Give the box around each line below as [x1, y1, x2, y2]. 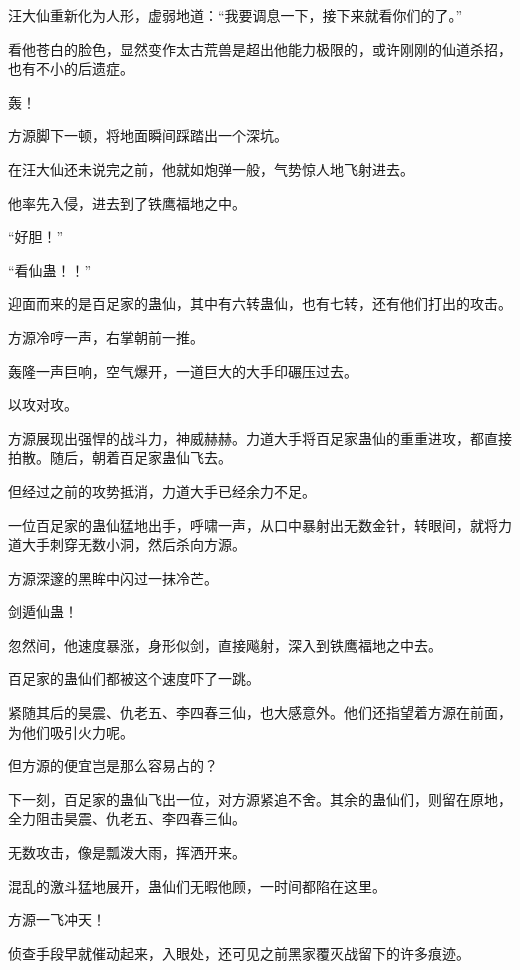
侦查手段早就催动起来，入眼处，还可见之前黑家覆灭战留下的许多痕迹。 [8, 942, 470, 963]
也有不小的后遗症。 [8, 58, 134, 79]
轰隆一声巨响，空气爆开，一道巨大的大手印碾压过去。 [8, 360, 358, 381]
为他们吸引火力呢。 [8, 721, 134, 742]
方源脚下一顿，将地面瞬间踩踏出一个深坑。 [8, 125, 288, 146]
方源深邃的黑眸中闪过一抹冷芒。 [8, 567, 218, 588]
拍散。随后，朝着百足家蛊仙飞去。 [8, 447, 232, 468]
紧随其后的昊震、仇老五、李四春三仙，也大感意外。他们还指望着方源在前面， [8, 702, 512, 723]
